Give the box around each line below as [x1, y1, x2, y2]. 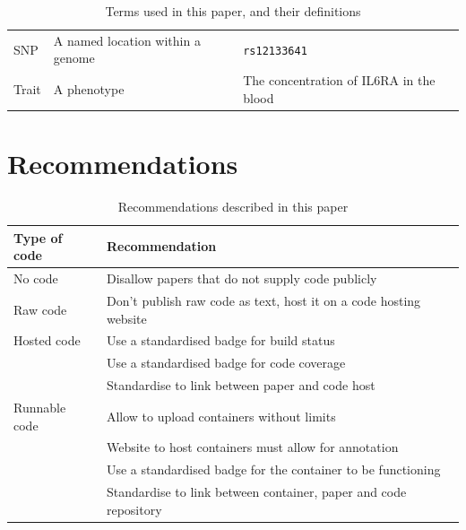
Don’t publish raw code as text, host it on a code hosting [106, 291, 421, 309]
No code [13, 269, 58, 288]
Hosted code [13, 331, 81, 350]
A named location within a [53, 30, 201, 49]
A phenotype [53, 80, 125, 99]
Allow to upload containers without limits [106, 406, 336, 425]
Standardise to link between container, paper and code [106, 482, 407, 501]
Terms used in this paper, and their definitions [105, 2, 361, 20]
